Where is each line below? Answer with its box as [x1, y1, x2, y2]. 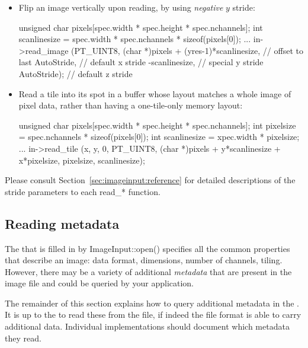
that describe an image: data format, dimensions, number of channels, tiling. [5, 254, 283, 266]
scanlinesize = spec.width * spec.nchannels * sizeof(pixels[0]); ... [18, 33, 251, 45]
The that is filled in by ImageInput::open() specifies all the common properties [5, 242, 290, 254]
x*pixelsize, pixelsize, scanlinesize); [18, 154, 145, 166]
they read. [5, 331, 41, 344]
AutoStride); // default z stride [18, 67, 133, 79]
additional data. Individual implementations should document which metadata [5, 320, 290, 333]
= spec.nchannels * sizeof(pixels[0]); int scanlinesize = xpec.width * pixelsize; [18, 130, 300, 143]
